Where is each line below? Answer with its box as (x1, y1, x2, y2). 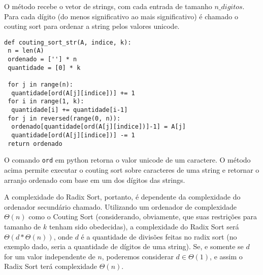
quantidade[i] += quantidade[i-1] (11, 106, 128, 114)
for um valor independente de (4, 251, 95, 261)
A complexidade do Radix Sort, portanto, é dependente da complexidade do (4, 191, 241, 202)
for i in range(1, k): (8, 98, 84, 105)
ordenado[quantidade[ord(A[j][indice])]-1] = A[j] (11, 123, 186, 131)
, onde (53, 231, 73, 242)
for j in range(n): (8, 81, 74, 89)
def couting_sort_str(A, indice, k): (4, 38, 131, 46)
